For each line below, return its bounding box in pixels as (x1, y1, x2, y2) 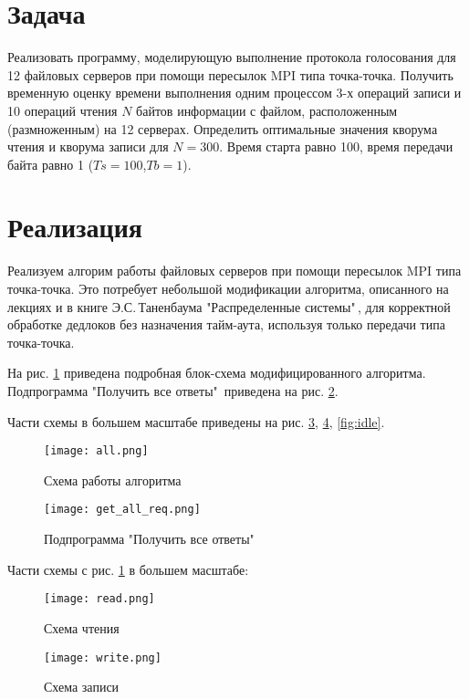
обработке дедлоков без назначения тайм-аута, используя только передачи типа (7, 315, 445, 334)
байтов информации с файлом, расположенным (136, 100, 398, 120)
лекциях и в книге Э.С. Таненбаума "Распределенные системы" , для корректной (7, 297, 451, 316)
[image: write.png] (44, 651, 162, 664)
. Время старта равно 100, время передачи (219, 137, 453, 156)
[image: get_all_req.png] (44, 503, 201, 516)
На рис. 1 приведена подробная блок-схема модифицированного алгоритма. (7, 363, 426, 382)
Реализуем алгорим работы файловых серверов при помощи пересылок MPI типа (7, 261, 462, 280)
